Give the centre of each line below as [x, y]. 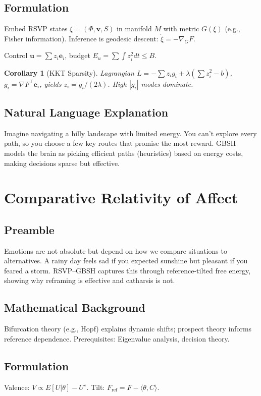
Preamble [29, 229]
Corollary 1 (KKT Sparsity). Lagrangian [69, 72]
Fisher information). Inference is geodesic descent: [81, 38]
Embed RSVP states [36, 29]
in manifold [134, 29]
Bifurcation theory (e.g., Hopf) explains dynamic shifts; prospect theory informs [128, 329]
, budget [77, 55]
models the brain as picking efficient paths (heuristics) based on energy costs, [124, 153]
